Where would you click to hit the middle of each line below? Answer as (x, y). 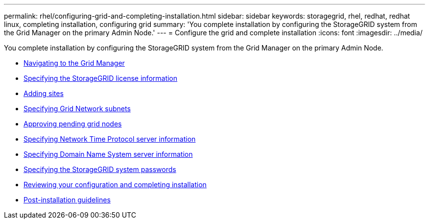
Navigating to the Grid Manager (74, 63)
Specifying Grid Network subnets (77, 109)
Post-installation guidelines (67, 200)
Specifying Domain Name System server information (108, 154)
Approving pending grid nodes (73, 124)
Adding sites (44, 93)
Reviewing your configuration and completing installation (115, 185)
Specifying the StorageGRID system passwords (100, 169)
